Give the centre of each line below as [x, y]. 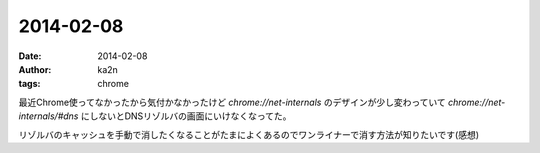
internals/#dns [48, 116]
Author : [35, 69]
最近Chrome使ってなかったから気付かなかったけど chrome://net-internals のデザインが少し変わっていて [232, 102]
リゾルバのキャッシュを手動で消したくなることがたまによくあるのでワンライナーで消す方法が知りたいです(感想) [249, 134]
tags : [29, 84]
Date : [30, 56]
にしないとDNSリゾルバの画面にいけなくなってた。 [186, 116]
